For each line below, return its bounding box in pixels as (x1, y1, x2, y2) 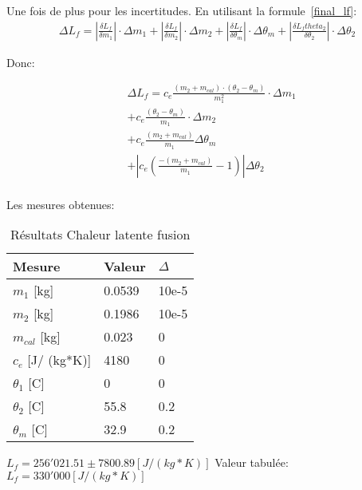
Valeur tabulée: (214, 454, 289, 471)
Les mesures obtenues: (6, 196, 115, 212)
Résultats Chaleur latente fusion (10, 225, 191, 244)
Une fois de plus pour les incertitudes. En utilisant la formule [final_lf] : (6, 2, 357, 18)
